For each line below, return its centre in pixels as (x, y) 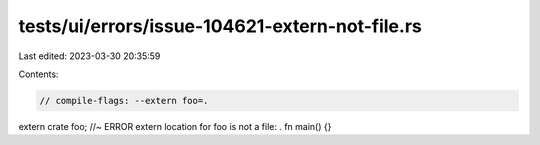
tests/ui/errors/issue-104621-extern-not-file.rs (220, 26)
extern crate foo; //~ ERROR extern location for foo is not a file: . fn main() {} (175, 126)
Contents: (38, 74)
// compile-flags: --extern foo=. (124, 100)
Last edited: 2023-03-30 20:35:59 (89, 56)
